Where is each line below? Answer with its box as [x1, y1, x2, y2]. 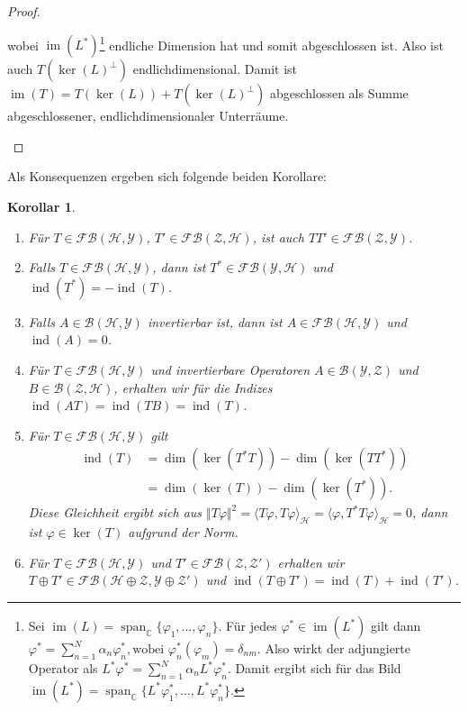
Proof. [7, 2, 40, 20]
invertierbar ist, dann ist [147, 312, 283, 331]
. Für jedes [218, 616, 277, 635]
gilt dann [371, 616, 421, 635]
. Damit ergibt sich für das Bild [227, 659, 401, 678]
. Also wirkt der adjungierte [256, 639, 410, 658]
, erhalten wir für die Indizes [113, 378, 273, 397]
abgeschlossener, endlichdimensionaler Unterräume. [7, 106, 289, 125]
